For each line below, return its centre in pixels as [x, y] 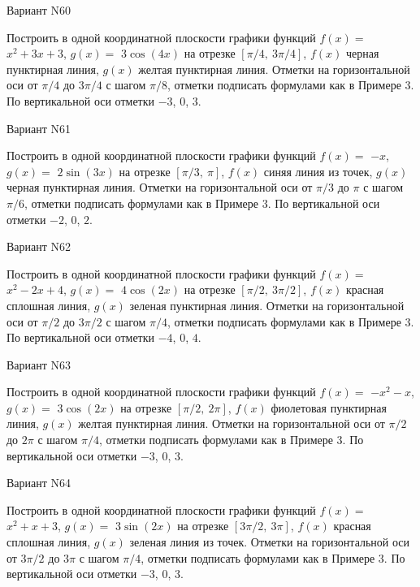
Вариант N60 [39, 10]
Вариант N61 [39, 128]
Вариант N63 [39, 364]
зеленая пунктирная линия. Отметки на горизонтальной [267, 305]
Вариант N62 [39, 246]
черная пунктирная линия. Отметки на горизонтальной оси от [160, 187]
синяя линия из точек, [318, 171]
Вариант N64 [39, 483]
